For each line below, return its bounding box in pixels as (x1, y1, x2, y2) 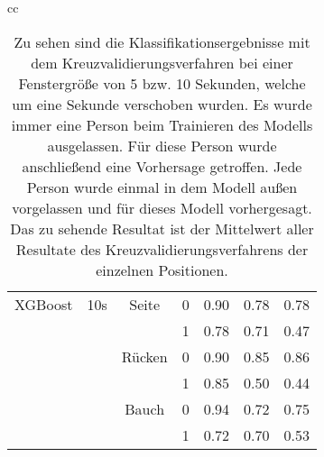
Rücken (121, 345, 168, 367)
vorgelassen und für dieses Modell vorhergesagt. (12, 197, 312, 218)
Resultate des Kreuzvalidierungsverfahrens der (15, 238, 309, 260)
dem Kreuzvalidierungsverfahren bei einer (31, 51, 293, 73)
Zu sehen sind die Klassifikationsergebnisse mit (14, 31, 310, 52)
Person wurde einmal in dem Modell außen (26, 176, 298, 197)
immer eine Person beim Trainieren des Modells (11, 114, 313, 135)
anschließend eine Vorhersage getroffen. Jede (22, 155, 302, 177)
